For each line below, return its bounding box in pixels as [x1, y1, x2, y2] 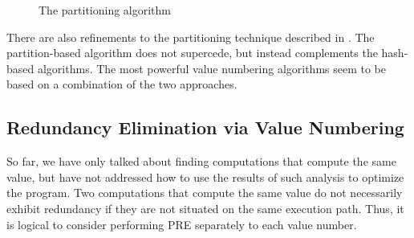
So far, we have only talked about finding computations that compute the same [6, 153, 396, 170]
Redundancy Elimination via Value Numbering [6, 115, 404, 140]
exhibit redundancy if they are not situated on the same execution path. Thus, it [6, 199, 404, 216]
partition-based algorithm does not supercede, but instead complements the [6, 44, 378, 61]
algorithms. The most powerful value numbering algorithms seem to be [37, 59, 387, 76]
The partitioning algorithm [39, 2, 172, 18]
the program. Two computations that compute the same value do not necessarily [6, 184, 403, 201]
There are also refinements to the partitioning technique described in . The [6, 28, 375, 45]
